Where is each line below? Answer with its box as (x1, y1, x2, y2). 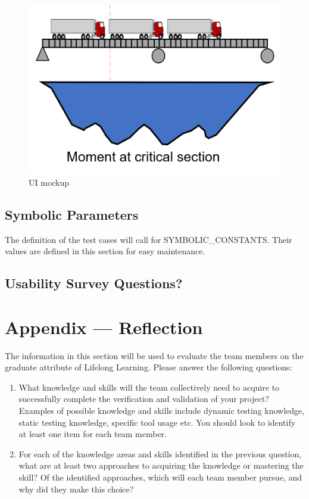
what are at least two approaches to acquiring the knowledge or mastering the (18, 459, 304, 472)
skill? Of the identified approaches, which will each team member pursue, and (18, 470, 302, 483)
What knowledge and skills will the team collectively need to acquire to (18, 381, 280, 393)
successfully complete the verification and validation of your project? (18, 392, 269, 405)
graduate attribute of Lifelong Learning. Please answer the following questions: (5, 361, 292, 373)
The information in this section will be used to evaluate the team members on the (5, 349, 304, 361)
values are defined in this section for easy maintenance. (5, 245, 205, 257)
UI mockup (29, 176, 70, 188)
